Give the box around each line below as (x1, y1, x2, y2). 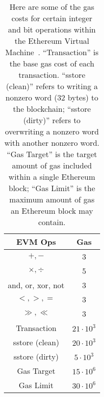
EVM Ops (16, 236, 56, 247)
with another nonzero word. (4, 137, 100, 148)
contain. (38, 216, 66, 228)
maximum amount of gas (9, 194, 95, 205)
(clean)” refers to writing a (6, 80, 98, 92)
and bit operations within (8, 24, 96, 35)
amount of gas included (12, 160, 92, 171)
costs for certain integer (11, 12, 93, 24)
